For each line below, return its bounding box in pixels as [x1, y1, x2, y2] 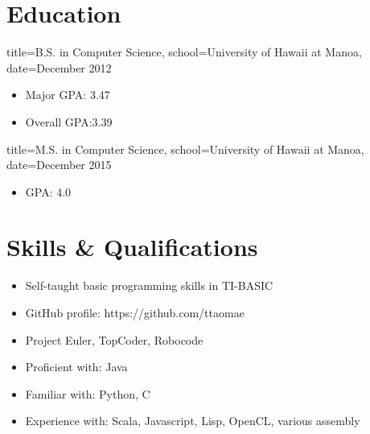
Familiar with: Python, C [25, 385, 150, 402]
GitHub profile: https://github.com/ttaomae [25, 304, 245, 320]
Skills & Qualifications [6, 230, 258, 263]
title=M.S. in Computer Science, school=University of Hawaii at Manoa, [6, 140, 364, 157]
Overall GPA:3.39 [25, 113, 113, 130]
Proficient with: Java [25, 358, 128, 375]
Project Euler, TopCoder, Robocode [25, 331, 203, 348]
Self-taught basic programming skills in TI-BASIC [25, 277, 273, 294]
